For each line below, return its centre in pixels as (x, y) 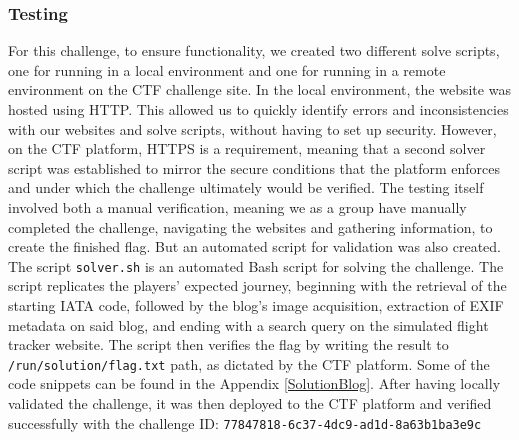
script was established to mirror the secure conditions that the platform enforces (254, 167)
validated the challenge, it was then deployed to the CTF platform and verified (250, 403)
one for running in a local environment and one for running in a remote (227, 69)
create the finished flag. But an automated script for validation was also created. (254, 246)
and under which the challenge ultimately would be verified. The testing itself (246, 187)
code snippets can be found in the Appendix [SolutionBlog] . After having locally (254, 383)
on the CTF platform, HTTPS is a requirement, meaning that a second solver (247, 148)
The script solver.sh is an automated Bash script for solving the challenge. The (256, 265)
